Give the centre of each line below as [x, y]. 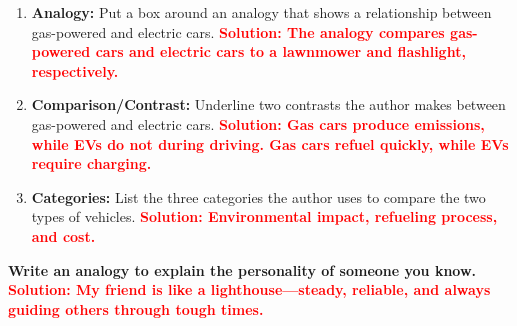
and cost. [63, 235]
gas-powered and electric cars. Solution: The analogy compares [238, 31]
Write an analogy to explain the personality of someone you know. [242, 269]
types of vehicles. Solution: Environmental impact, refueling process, [264, 216]
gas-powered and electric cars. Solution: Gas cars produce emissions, [258, 123]
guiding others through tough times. [136, 308]
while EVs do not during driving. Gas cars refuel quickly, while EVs [270, 143]
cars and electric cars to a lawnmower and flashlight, [280, 51]
